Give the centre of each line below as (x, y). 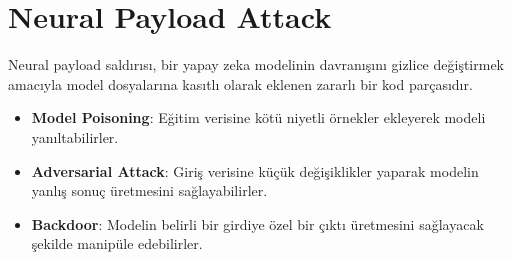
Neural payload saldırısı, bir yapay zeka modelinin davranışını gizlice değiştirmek (256, 64)
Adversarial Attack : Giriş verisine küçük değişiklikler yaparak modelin (255, 170)
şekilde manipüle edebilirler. (117, 243)
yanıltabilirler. (75, 136)
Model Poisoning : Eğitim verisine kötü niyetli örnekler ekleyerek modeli (258, 117)
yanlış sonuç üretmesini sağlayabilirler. (149, 190)
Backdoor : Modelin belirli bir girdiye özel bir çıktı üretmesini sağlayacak (257, 223)
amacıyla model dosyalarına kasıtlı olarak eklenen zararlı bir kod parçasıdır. (240, 83)
